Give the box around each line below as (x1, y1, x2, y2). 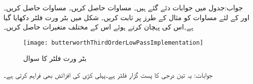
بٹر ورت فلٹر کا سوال (23, 53, 87, 63)
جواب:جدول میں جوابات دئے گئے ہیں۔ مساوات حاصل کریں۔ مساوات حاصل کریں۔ (3, 2, 243, 12)
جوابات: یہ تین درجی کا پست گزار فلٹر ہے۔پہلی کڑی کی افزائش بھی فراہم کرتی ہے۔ (3, 70, 213, 80)
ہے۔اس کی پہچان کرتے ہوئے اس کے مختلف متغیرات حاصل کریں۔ (3, 22, 194, 32)
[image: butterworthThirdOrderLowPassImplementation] (23, 39, 204, 46)
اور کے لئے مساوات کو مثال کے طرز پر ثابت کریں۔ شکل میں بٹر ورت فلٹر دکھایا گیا (3, 12, 250, 22)
